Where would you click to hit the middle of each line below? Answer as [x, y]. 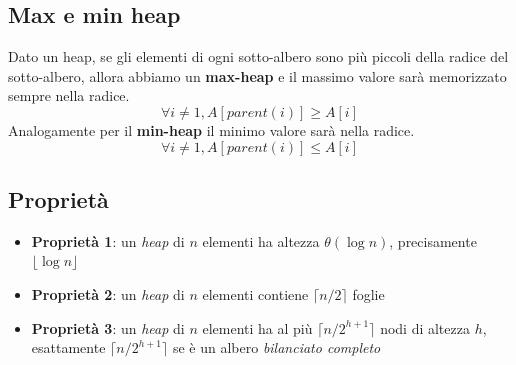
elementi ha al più [257, 327]
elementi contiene [255, 293]
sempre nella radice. [69, 95]
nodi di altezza [425, 327]
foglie [368, 293]
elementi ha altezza [261, 240]
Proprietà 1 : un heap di [108, 240]
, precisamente [433, 240]
